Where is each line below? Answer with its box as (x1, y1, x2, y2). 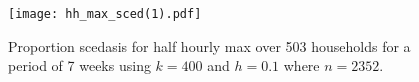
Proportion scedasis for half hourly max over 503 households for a (8, 35, 411, 56)
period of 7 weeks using (8, 55, 151, 76)
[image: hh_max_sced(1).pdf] (8, 7, 202, 21)
